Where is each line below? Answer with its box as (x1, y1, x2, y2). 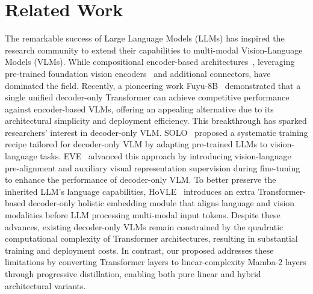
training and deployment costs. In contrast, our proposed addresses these (5, 243, 274, 256)
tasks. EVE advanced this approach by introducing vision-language (40, 150, 291, 162)
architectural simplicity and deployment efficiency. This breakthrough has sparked (5, 114, 307, 127)
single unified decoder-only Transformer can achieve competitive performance (5, 91, 290, 103)
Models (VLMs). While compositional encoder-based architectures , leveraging (5, 55, 295, 68)
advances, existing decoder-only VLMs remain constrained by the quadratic (5, 220, 284, 233)
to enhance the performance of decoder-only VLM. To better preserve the (5, 173, 276, 186)
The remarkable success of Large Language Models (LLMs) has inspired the (5, 32, 285, 44)
